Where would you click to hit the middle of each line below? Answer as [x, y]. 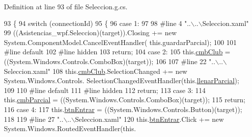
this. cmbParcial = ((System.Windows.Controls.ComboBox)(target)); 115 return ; [125, 100]
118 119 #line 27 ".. [34, 119]
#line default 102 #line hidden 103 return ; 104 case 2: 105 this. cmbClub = [117, 52]
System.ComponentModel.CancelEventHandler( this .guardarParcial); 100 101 [120, 42]
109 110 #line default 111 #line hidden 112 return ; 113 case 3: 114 [105, 90]
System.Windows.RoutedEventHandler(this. [70, 128]
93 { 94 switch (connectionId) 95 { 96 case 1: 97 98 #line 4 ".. [98, 23]
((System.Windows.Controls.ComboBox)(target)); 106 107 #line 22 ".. [110, 61]
